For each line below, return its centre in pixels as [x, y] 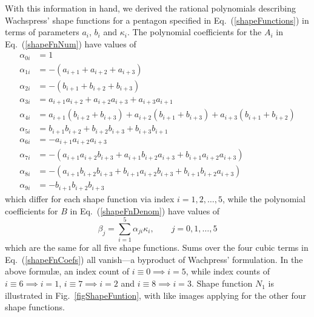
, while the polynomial [264, 198]
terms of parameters [42, 32]
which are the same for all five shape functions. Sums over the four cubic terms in [157, 247]
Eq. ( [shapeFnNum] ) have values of [71, 43]
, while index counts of [228, 271]
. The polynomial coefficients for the [194, 32]
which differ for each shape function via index [90, 198]
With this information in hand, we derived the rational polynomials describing [150, 8]
